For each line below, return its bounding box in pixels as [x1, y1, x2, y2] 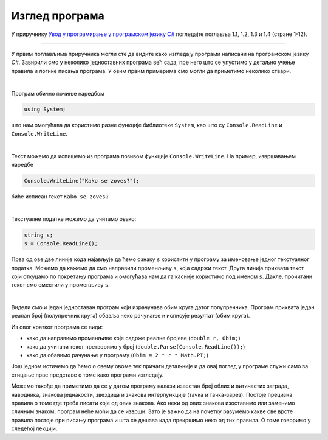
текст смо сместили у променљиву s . [11, 281, 111, 288]
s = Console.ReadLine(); [24, 240, 98, 247]
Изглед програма [11, 9, 104, 23]
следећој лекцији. [11, 425, 58, 432]
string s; [24, 231, 53, 239]
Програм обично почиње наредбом [11, 89, 104, 97]
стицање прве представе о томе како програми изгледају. [11, 371, 164, 379]
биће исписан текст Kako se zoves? [11, 193, 109, 200]
